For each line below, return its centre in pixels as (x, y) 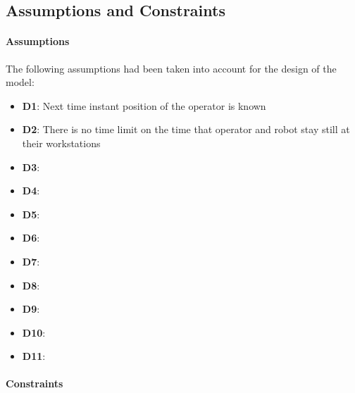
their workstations (61, 143)
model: (20, 82)
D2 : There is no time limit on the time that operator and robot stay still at (186, 129)
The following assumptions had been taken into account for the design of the (171, 68)
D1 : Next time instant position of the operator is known (144, 105)
